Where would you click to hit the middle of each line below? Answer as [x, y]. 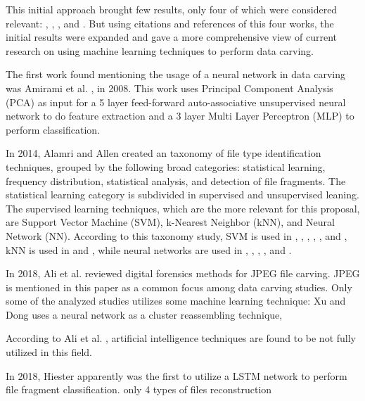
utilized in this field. [49, 352]
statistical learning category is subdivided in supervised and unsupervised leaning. [182, 195]
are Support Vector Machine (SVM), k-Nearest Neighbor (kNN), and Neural [170, 222]
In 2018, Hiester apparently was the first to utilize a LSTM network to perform [177, 375]
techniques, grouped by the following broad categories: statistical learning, [166, 166]
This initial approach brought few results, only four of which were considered [172, 9]
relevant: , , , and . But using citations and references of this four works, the [170, 23]
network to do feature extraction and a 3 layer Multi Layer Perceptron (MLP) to [180, 116]
